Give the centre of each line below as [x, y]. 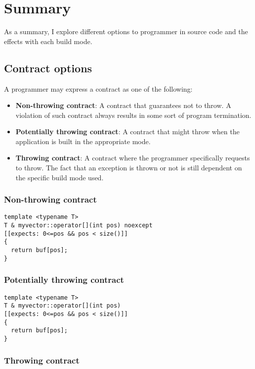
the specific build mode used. [60, 177]
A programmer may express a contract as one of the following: [98, 88]
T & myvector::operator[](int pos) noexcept [78, 226]
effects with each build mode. [48, 41]
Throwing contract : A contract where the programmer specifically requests [133, 158]
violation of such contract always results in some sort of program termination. [133, 115]
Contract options [48, 68]
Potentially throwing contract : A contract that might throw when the [127, 132]
